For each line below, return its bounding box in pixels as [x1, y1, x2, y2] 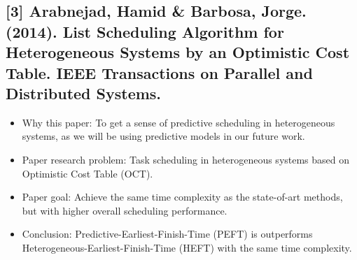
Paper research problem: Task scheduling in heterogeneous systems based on [22, 152, 350, 166]
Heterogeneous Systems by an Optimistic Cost [6, 41, 350, 63]
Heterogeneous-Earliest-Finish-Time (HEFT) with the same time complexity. [22, 240, 352, 254]
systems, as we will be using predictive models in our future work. [22, 129, 305, 143]
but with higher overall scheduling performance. [22, 203, 227, 217]
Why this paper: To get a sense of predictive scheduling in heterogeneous [22, 115, 335, 129]
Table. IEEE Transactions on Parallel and [6, 62, 313, 83]
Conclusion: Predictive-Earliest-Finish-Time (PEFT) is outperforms [22, 226, 313, 241]
